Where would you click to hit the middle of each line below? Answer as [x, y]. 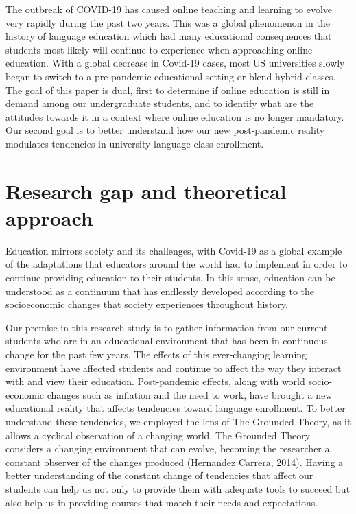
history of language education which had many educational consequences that [169, 36]
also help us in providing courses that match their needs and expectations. [162, 502]
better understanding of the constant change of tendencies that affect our [159, 475]
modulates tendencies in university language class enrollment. [135, 143]
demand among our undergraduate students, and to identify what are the [160, 103]
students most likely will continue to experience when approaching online [159, 49]
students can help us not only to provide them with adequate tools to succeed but [178, 488]
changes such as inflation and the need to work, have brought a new [190, 394]
